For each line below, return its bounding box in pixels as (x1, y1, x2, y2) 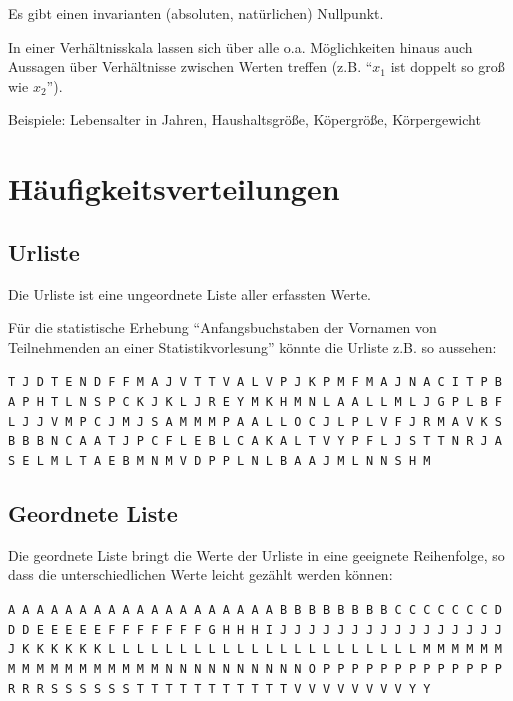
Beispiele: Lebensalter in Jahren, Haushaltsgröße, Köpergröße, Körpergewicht (8, 109, 481, 130)
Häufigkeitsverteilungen (8, 168, 340, 209)
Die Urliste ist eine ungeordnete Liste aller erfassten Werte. (8, 283, 371, 304)
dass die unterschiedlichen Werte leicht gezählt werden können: (8, 564, 393, 585)
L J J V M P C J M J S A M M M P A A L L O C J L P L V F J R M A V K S (8, 414, 502, 429)
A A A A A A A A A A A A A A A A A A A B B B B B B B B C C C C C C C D (8, 603, 502, 617)
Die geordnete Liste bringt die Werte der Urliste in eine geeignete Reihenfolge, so (8, 544, 505, 565)
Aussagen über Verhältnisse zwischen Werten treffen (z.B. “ (8, 56, 373, 77)
